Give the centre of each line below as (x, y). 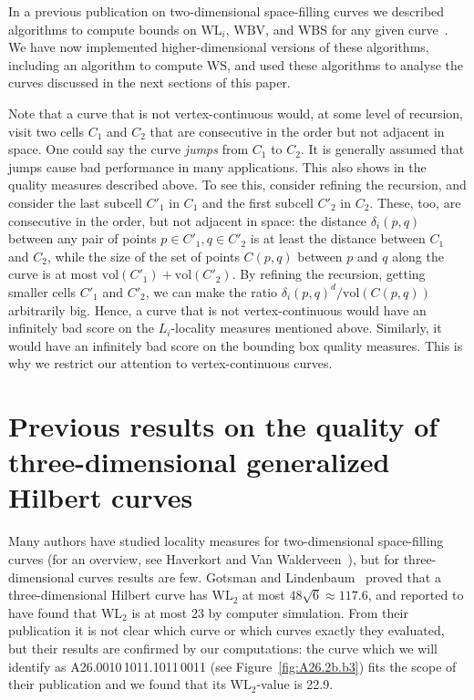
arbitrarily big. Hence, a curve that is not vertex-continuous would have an (217, 309)
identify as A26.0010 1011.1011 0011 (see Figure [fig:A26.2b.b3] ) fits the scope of (232, 666)
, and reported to (416, 595)
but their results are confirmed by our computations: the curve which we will (223, 648)
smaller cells (42, 291)
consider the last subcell (75, 202)
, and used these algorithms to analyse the (345, 64)
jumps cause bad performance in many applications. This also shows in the (217, 166)
